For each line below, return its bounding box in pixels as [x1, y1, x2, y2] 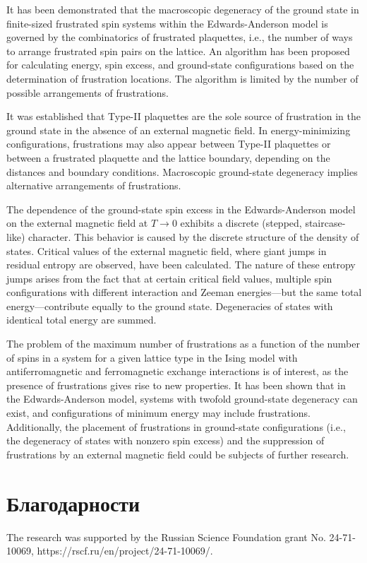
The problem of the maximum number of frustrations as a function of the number [6, 336, 360, 351]
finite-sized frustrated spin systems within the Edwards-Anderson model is [6, 16, 328, 30]
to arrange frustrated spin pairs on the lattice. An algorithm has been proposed [6, 43, 350, 58]
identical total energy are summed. [6, 312, 157, 327]
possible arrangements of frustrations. [6, 85, 169, 100]
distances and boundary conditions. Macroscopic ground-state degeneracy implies [6, 164, 358, 179]
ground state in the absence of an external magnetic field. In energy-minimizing [6, 122, 351, 137]
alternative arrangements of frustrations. [6, 178, 181, 193]
